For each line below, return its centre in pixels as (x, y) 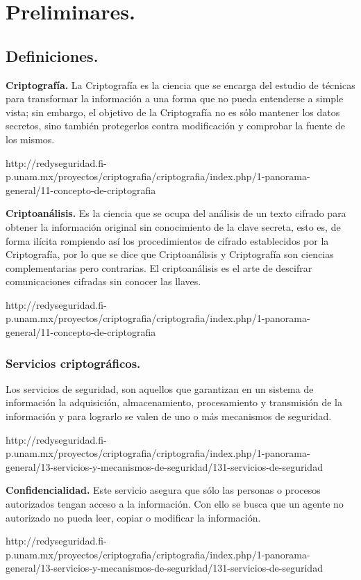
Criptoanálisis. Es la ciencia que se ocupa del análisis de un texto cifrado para (176, 213)
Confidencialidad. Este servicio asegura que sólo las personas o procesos (163, 490)
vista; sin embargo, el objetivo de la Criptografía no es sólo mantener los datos (173, 112)
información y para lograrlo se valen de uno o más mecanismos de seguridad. (169, 416)
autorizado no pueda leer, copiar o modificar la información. (133, 517)
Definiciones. (52, 55)
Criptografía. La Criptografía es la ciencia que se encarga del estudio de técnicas (180, 84)
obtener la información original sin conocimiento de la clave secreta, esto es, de (173, 226)
